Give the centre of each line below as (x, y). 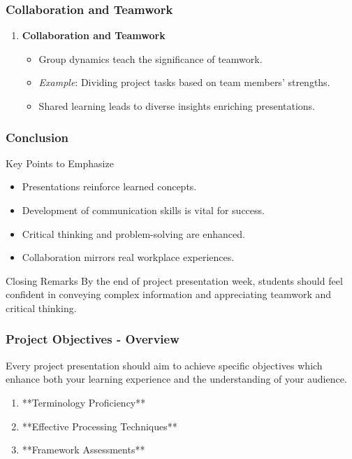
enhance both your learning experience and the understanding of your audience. (176, 379)
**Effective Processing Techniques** (100, 426)
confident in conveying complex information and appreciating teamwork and (169, 294)
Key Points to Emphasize (60, 163)
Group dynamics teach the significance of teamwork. (151, 58)
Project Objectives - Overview (93, 339)
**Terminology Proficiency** (84, 402)
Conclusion (37, 137)
